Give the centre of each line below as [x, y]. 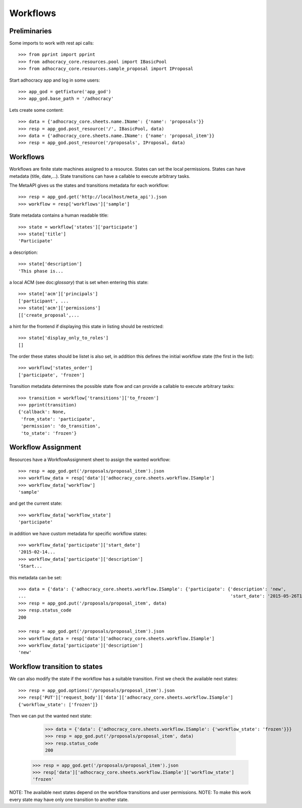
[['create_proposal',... [49, 315]
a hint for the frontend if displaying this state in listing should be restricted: [87, 326]
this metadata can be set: [36, 577]
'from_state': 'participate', [58, 419]
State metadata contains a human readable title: [59, 215]
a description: [23, 252]
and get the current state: [36, 503]
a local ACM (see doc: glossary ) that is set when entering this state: [79, 282]
